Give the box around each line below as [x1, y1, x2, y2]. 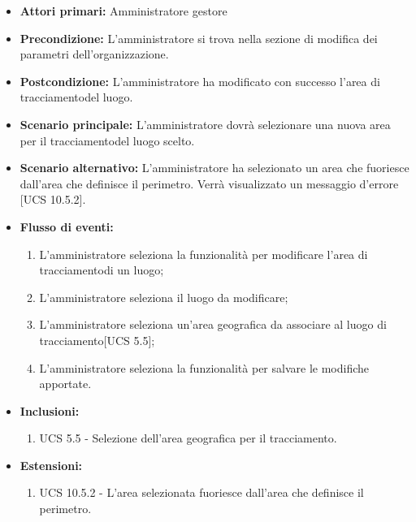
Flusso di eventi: [19, 218, 114, 235]
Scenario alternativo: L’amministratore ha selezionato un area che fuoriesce [19, 159, 409, 176]
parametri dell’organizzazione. [19, 45, 169, 63]
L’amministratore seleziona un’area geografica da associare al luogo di [39, 316, 387, 333]
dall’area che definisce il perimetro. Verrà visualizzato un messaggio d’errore [19, 175, 399, 192]
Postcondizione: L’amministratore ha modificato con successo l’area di [19, 72, 380, 89]
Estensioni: [19, 456, 83, 473]
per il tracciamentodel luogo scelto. [19, 132, 195, 149]
